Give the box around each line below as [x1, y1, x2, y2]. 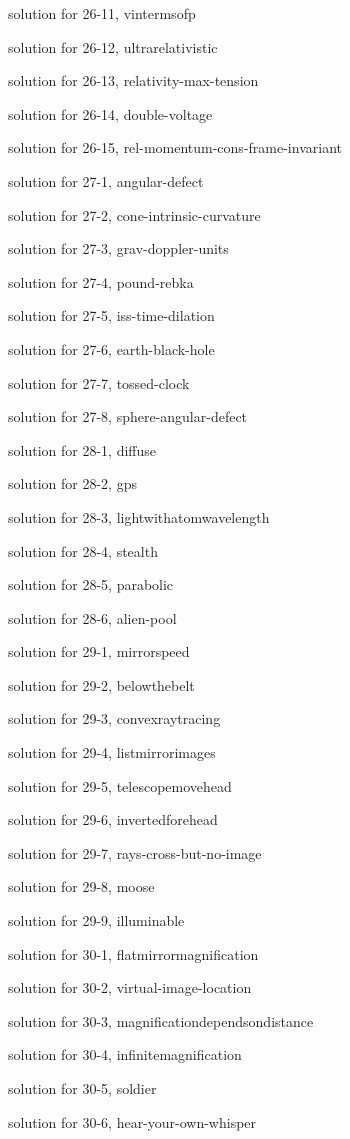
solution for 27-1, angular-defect [8, 170, 204, 191]
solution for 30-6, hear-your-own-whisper [8, 1111, 257, 1132]
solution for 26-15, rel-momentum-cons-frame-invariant [8, 137, 342, 158]
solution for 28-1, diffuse [8, 439, 156, 460]
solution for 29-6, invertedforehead [8, 809, 218, 830]
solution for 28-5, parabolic [8, 574, 174, 595]
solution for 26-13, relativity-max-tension [8, 70, 259, 91]
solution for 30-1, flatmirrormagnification [8, 943, 259, 964]
